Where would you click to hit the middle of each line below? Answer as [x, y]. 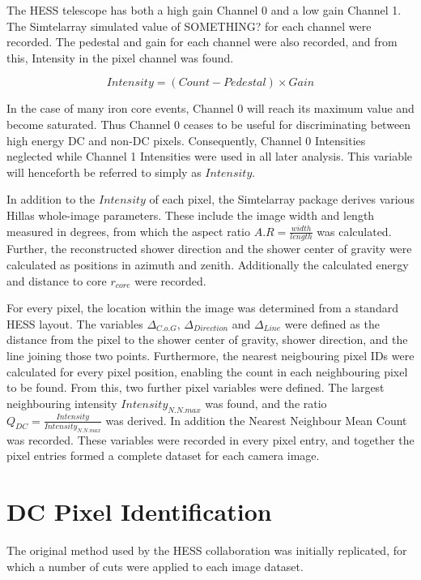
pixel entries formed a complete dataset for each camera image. [163, 455]
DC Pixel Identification [139, 511]
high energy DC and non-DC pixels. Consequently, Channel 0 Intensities [186, 140]
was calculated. [354, 231]
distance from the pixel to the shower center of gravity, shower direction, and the [207, 339]
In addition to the [51, 199]
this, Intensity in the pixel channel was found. [120, 57]
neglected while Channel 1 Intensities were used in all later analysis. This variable [210, 156]
